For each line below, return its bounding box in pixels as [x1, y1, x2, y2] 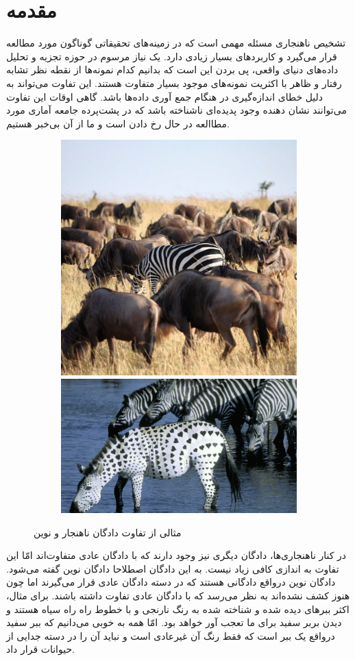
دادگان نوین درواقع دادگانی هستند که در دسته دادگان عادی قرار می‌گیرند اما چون [6, 575, 336, 589]
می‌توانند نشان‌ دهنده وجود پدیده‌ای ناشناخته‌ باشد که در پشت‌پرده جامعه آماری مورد [6, 103, 347, 117]
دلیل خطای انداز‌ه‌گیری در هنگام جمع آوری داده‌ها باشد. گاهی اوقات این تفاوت [6, 89, 323, 103]
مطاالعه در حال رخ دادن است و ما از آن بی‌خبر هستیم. [6, 116, 230, 130]
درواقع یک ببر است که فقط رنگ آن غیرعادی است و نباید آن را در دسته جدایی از [6, 628, 335, 643]
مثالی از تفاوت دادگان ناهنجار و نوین [34, 525, 182, 539]
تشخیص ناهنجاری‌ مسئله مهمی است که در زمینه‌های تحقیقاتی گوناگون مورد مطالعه [6, 36, 346, 50]
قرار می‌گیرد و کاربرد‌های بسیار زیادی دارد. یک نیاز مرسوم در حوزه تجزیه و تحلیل [6, 49, 337, 63]
